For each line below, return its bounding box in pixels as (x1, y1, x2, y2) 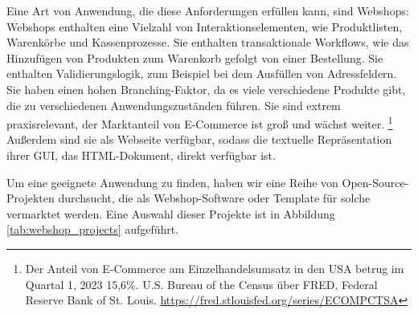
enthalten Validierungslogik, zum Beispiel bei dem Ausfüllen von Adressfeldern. (6, 65, 397, 82)
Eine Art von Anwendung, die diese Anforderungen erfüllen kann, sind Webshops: (6, 2, 409, 18)
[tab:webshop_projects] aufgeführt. (6, 221, 179, 238)
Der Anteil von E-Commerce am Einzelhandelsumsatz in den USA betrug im (25, 259, 404, 276)
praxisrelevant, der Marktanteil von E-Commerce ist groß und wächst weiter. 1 (6, 113, 393, 132)
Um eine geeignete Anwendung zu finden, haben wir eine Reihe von (6, 173, 338, 190)
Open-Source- (342, 173, 409, 190)
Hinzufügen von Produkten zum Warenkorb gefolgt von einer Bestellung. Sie (6, 49, 383, 66)
